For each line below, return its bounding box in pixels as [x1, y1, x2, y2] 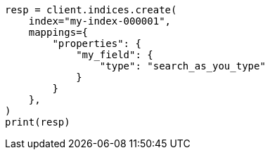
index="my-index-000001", [28, 15, 172, 27]
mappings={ [28, 27, 89, 38]
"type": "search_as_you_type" [99, 60, 266, 72]
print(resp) [5, 116, 70, 128]
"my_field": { [76, 49, 153, 60]
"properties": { [52, 38, 141, 49]
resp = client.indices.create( [5, 4, 177, 15]
